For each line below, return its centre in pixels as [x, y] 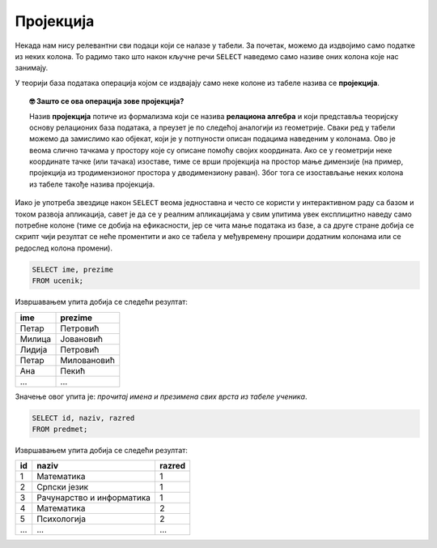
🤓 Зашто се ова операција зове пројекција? [107, 101]
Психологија [62, 519]
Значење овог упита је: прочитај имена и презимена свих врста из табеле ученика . [161, 396]
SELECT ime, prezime [72, 269]
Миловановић [88, 360]
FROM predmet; [60, 429]
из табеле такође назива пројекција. [92, 184]
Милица [36, 339]
